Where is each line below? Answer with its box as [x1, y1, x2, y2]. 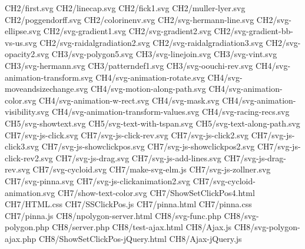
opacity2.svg [5, 48, 49, 60]
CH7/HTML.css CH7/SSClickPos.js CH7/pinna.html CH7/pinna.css [5, 198, 252, 210]
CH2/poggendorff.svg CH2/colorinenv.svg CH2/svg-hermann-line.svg [5, 13, 254, 25]
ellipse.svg [5, 25, 41, 37]
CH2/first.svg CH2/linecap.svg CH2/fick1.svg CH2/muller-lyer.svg [5, 2, 246, 14]
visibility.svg [5, 105, 49, 118]
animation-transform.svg [5, 71, 93, 83]
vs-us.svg [5, 36, 37, 48]
